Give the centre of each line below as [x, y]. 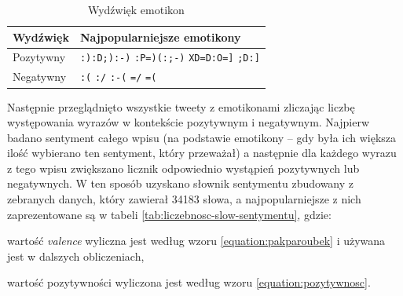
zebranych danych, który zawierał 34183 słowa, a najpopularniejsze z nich [184, 199]
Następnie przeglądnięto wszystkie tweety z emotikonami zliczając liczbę [181, 106]
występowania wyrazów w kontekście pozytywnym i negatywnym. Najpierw [189, 122]
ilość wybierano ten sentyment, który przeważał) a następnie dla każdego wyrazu [202, 153]
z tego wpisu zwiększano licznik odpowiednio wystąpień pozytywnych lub [183, 168]
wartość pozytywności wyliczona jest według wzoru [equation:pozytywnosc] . [189, 282]
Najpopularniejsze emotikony [160, 37]
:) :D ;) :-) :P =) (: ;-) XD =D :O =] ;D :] [170, 58]
